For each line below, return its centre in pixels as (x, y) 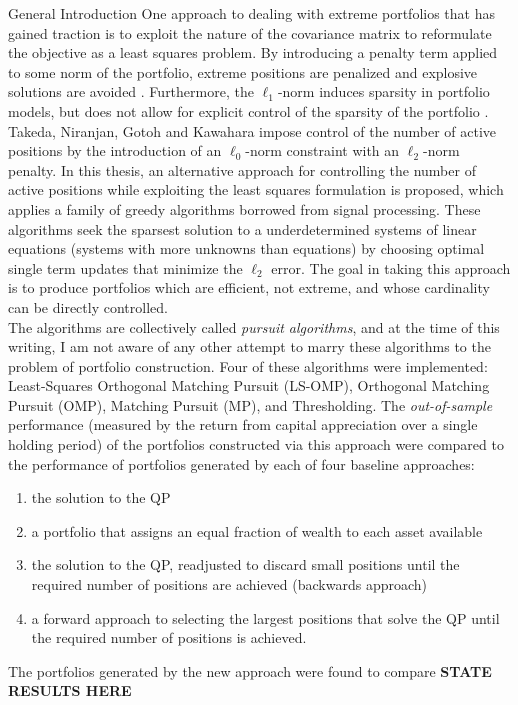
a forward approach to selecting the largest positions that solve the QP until (265, 617)
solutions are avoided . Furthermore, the (131, 91)
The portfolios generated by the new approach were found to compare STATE (250, 670)
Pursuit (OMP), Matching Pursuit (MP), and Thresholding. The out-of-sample (250, 404)
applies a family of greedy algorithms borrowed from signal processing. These (244, 208)
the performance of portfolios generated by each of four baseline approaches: (241, 463)
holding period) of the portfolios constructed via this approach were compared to (256, 444)
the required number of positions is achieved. (169, 637)
